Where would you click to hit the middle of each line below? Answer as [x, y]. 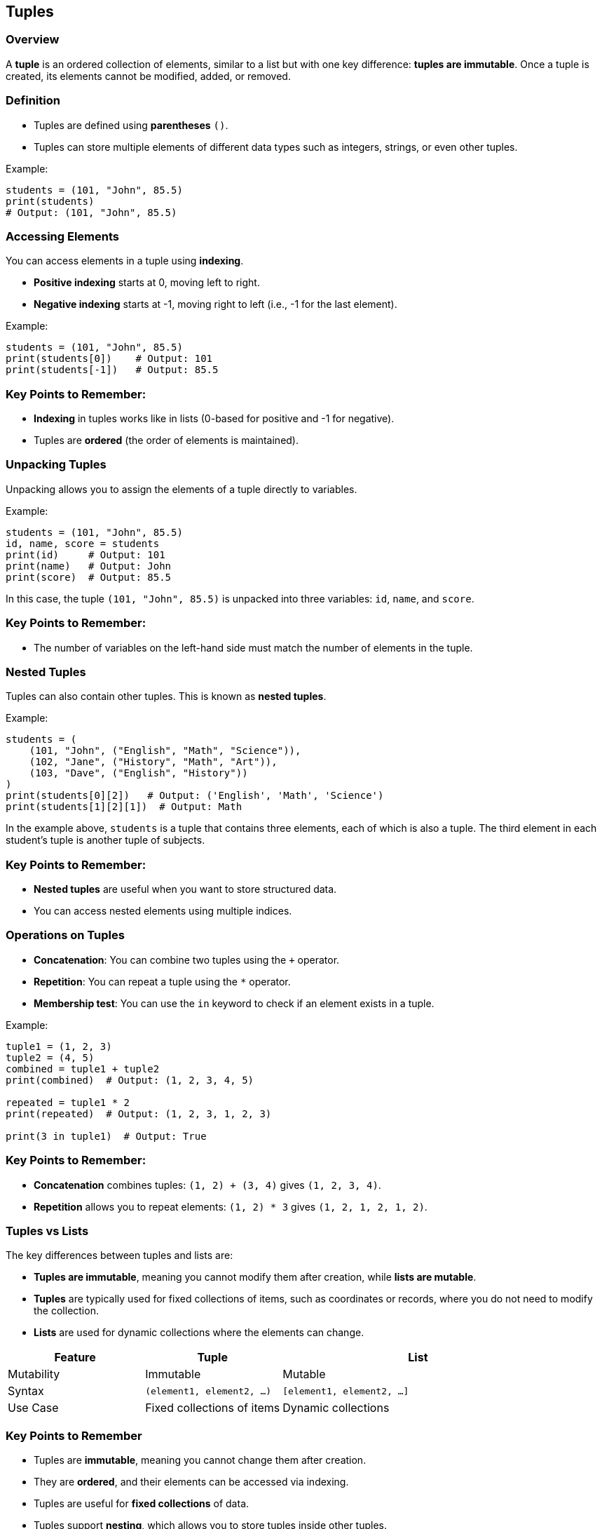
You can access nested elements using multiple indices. [163, 911]
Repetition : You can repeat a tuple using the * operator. [162, 981]
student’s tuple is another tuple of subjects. [105, 840]
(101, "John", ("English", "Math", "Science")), [165, 751]
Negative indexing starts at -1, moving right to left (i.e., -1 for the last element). [216, 304]
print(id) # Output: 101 [85, 554]
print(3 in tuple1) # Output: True [106, 1136]
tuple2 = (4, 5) [50, 1057]
